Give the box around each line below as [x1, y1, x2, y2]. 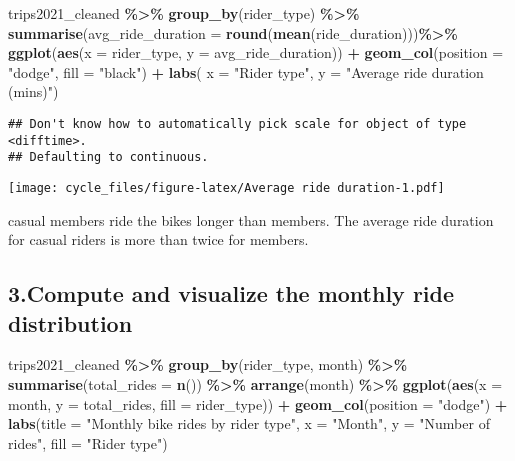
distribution [8, 307, 133, 338]
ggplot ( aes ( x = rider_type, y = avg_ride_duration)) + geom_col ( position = [8, 42, 504, 63]
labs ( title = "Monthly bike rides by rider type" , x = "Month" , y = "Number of [8, 413, 490, 434]
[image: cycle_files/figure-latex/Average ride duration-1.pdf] [8, 180, 445, 195]
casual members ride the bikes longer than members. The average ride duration [8, 209, 494, 230]
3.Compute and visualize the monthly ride [8, 278, 455, 309]
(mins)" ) [8, 81, 59, 102]
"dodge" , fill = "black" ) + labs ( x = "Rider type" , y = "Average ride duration [8, 61, 484, 82]
